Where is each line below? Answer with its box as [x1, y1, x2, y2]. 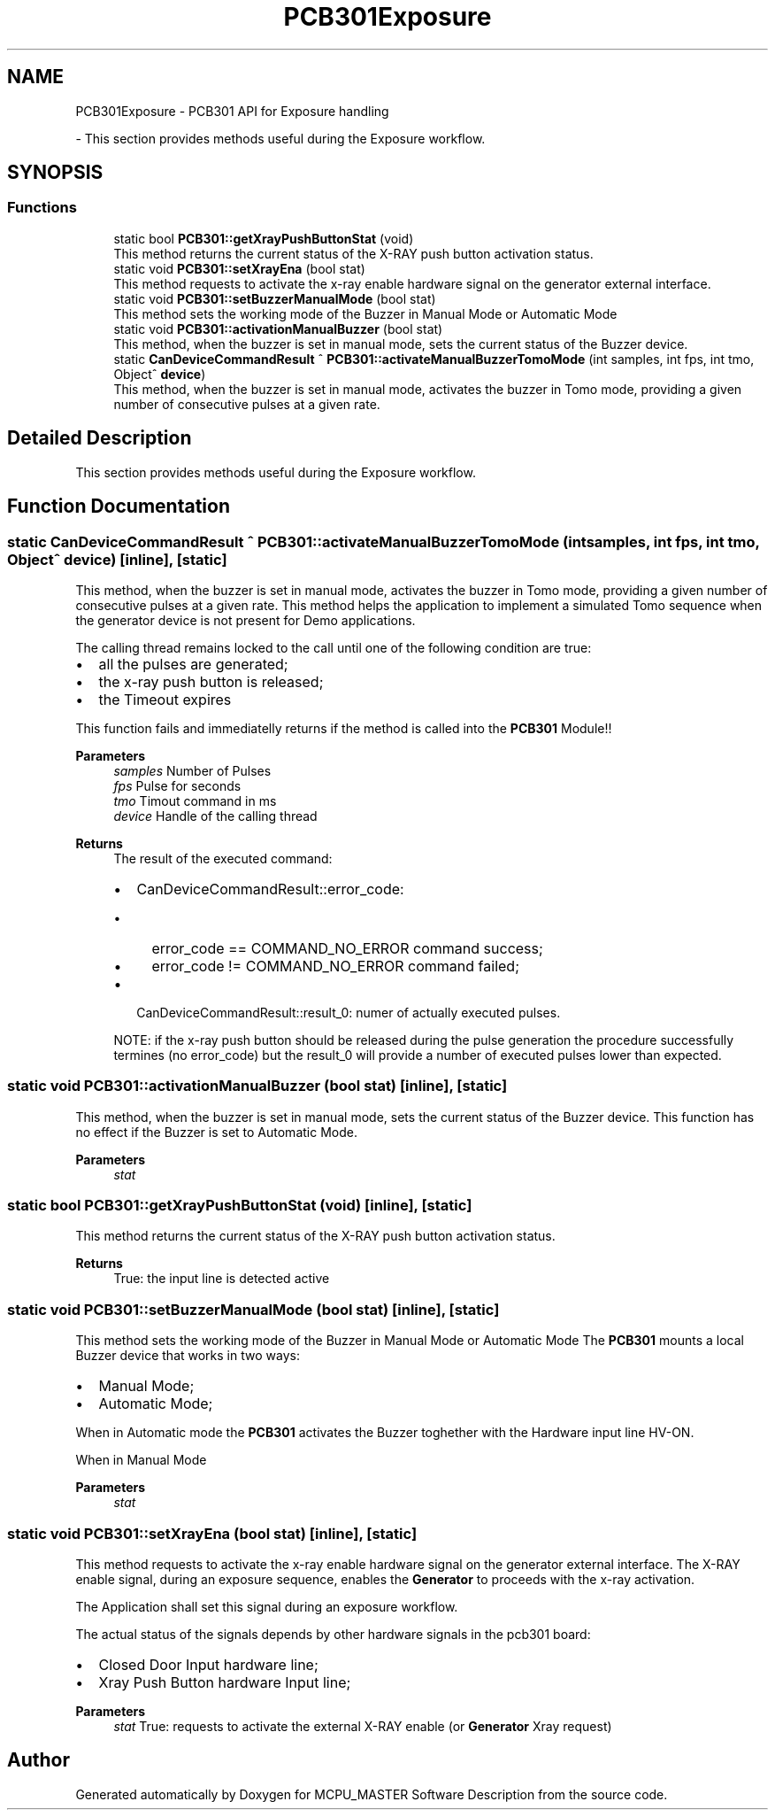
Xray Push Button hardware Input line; [98, 1673, 351, 1691]
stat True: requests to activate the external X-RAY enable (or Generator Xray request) [113, 1718, 612, 1734]
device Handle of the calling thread [113, 808, 318, 823]
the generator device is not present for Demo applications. [75, 612, 416, 628]
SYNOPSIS [7, 161, 104, 184]
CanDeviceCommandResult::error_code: [136, 879, 404, 898]
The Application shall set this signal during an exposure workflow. [75, 1598, 458, 1614]
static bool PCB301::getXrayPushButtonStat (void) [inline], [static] [7, 1196, 472, 1214]
